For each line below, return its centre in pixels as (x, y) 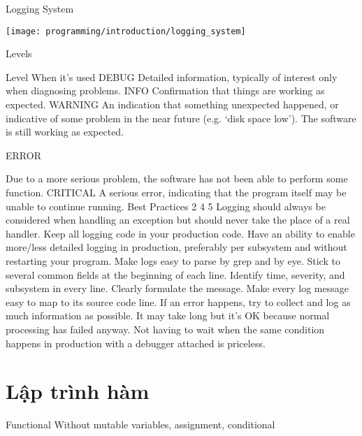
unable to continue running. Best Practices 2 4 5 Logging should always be (166, 206)
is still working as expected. (65, 132)
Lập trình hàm (78, 391)
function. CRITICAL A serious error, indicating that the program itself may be (176, 192)
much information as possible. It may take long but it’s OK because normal (168, 315)
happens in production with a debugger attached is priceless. (136, 343)
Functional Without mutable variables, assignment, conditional (140, 424)
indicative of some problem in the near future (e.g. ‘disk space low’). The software (181, 118)
